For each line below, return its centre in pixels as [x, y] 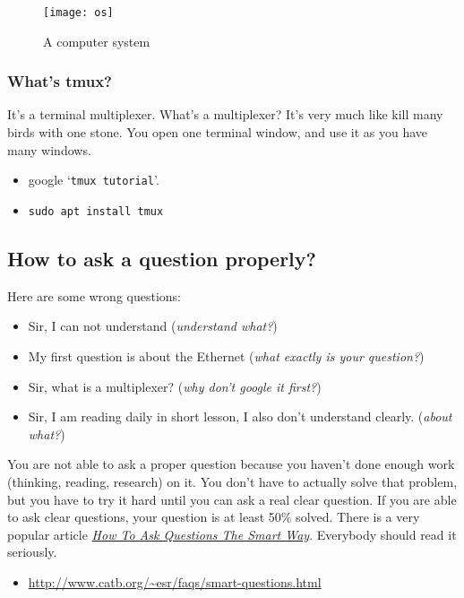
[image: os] [78, 13]
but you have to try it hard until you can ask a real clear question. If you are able [232, 499]
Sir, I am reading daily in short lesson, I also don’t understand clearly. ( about [240, 416]
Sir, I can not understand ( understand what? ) [153, 326]
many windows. [49, 149]
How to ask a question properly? [162, 258]
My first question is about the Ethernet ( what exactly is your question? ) [226, 355]
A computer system [97, 41]
